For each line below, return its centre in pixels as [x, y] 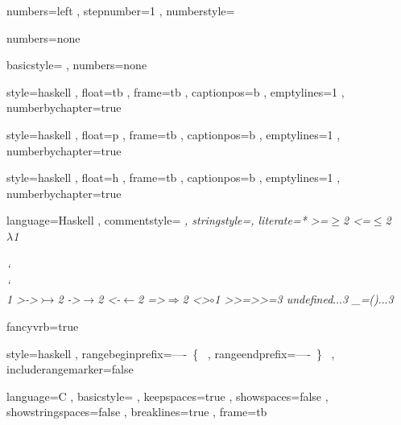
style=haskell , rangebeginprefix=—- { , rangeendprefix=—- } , [171, 353]
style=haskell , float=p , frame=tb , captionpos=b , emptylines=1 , [174, 134]
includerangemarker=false [70, 369]
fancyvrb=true [43, 326]
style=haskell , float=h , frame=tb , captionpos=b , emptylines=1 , [174, 177]
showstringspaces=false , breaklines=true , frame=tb [137, 412]
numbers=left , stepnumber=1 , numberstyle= [121, 10]
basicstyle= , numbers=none [77, 65]
